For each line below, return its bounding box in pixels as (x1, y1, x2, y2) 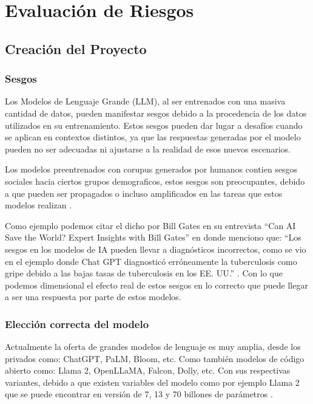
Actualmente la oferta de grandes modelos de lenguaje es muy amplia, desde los (5, 340, 301, 353)
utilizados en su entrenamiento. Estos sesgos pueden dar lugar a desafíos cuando (5, 118, 303, 131)
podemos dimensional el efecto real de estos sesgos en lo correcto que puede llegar (5, 278, 308, 291)
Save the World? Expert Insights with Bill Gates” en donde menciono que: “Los (5, 231, 301, 244)
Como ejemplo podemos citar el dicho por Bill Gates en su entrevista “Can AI (5, 219, 296, 231)
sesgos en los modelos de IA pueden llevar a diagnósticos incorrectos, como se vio (5, 242, 306, 255)
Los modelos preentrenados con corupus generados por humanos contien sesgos (5, 163, 298, 176)
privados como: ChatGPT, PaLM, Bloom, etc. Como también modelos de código (5, 352, 305, 365)
